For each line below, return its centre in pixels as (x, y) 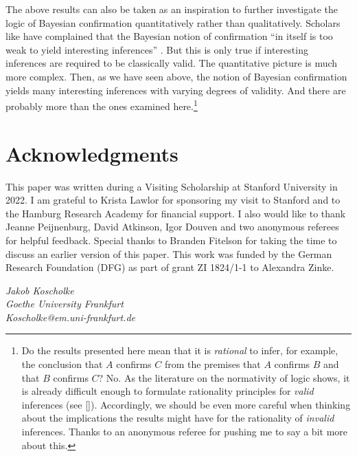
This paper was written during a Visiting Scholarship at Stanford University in (172, 186)
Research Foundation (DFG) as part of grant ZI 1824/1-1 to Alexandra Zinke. (170, 267)
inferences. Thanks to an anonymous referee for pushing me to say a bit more (185, 432)
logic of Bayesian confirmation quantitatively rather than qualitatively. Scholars (173, 22)
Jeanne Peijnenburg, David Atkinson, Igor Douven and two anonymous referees (172, 227)
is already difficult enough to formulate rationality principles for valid (168, 391)
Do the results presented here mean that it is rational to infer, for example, (180, 350)
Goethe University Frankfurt (65, 304)
